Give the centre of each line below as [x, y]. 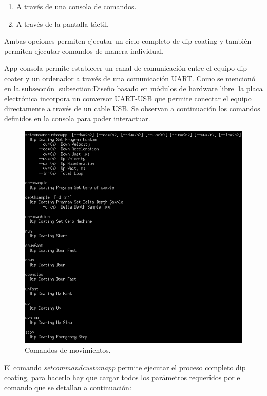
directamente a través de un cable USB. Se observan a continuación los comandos [132, 108]
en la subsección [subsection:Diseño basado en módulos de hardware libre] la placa [133, 88]
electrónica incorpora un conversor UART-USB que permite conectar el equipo [128, 98]
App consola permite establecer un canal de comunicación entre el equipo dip [126, 68]
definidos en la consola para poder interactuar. [77, 118]
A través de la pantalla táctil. [62, 23]
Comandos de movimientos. [68, 350]
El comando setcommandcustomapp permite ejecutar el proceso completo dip [125, 367]
